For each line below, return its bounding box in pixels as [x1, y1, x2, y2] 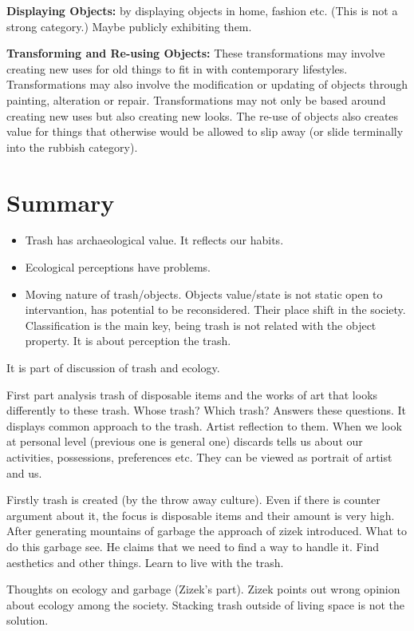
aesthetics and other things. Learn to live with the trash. [6, 554, 284, 570]
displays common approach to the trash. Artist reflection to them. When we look [6, 417, 402, 434]
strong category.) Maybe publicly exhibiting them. [6, 18, 252, 34]
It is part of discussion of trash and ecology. [6, 359, 220, 376]
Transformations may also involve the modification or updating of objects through [6, 76, 408, 93]
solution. [6, 612, 49, 629]
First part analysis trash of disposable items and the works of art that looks [6, 386, 378, 403]
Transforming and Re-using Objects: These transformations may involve [6, 45, 385, 62]
